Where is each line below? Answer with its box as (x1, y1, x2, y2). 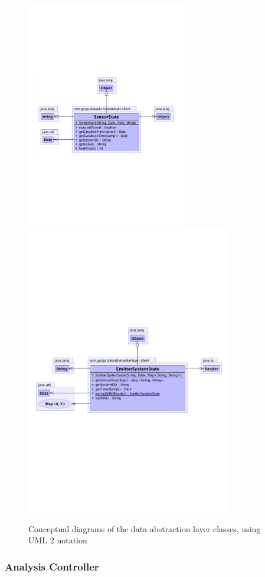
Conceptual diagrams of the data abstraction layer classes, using (28, 522, 261, 535)
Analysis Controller (5, 559, 99, 573)
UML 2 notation (28, 534, 87, 546)
